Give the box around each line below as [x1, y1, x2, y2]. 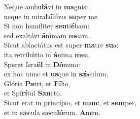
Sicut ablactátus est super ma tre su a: [4, 40, 119, 50]
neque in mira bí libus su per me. [4, 11, 100, 21]
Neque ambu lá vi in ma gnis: [4, 1, 88, 11]
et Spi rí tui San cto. [4, 88, 62, 98]
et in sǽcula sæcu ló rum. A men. [4, 107, 101, 117]
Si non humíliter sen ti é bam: [4, 21, 90, 31]
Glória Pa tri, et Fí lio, [4, 78, 70, 88]
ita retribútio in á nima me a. [4, 49, 90, 59]
